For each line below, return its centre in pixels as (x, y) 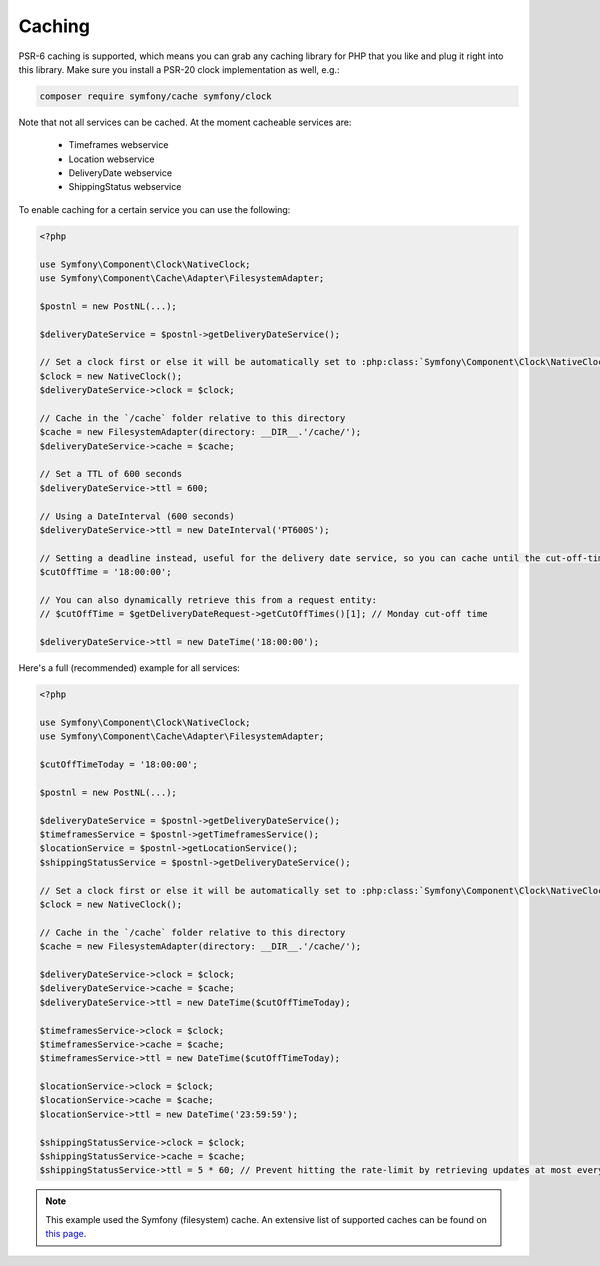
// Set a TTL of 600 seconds (111, 474)
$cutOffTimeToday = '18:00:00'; (119, 764)
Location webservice (111, 159)
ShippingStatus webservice (125, 187)
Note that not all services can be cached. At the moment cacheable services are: (185, 122)
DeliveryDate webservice (120, 173)
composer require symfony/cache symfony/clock (155, 96)
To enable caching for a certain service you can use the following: (154, 209)
